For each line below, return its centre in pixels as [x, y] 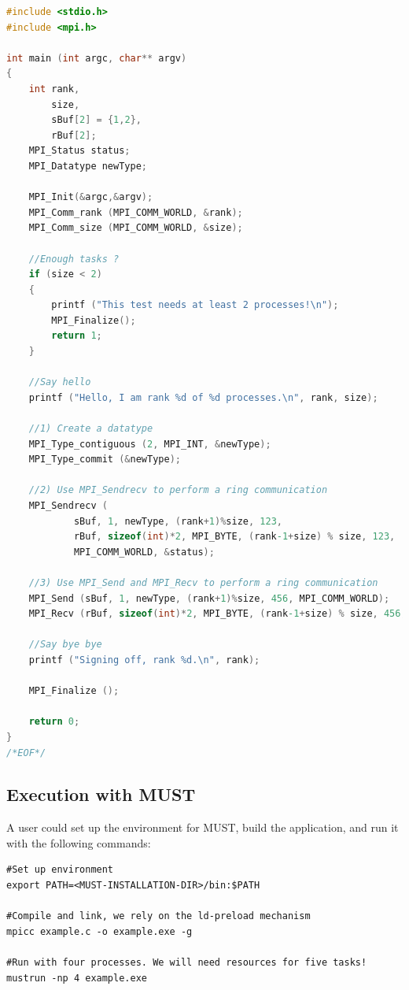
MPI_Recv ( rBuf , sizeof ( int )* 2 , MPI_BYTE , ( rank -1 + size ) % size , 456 [215, 614]
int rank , [54, 89]
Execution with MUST [101, 794]
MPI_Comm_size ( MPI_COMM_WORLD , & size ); [136, 228]
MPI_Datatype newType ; [88, 166]
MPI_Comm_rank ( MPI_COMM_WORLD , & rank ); [136, 212]
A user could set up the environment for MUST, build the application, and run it [203, 827]
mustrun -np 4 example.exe [77, 978]
